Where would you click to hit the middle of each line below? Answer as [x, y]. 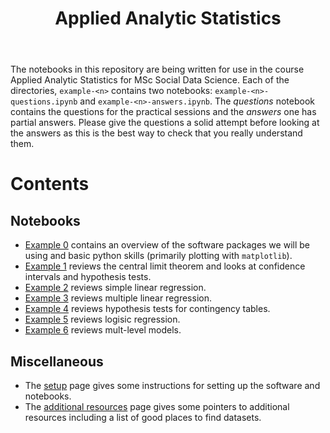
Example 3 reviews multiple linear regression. [118, 298]
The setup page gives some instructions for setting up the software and [172, 385]
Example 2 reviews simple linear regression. [115, 288]
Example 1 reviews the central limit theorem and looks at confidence [165, 266]
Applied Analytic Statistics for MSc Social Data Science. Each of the [150, 80]
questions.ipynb [44, 102]
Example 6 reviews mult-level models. [103, 330]
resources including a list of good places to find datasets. [143, 417]
